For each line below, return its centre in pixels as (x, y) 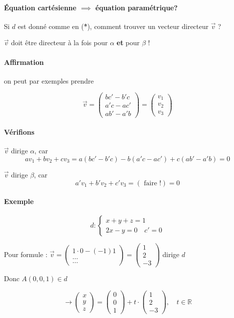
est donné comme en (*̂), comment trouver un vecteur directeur (113, 26)
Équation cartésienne (40, 7)
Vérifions (19, 132)
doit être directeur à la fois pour (59, 43)
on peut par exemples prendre (49, 80)
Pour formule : (26, 254)
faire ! (153, 183)
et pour (128, 43)
